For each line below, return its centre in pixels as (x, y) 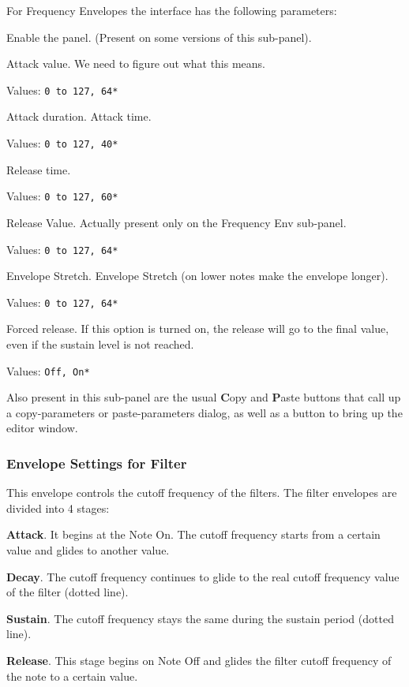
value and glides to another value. (88, 550)
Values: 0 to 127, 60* (62, 196)
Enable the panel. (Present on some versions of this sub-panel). (159, 37)
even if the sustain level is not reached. (100, 344)
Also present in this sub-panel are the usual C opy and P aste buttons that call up (204, 397)
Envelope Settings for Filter (97, 463)
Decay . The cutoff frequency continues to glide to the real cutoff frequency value (203, 576)
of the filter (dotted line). (68, 592)
